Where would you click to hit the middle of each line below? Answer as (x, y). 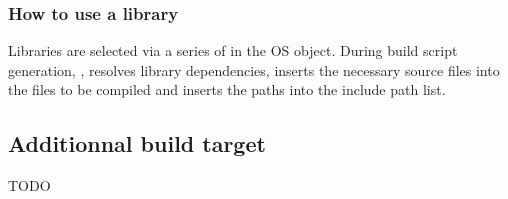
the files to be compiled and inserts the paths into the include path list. (227, 89)
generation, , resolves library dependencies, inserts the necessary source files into (254, 69)
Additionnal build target (137, 143)
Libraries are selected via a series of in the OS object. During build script (233, 50)
